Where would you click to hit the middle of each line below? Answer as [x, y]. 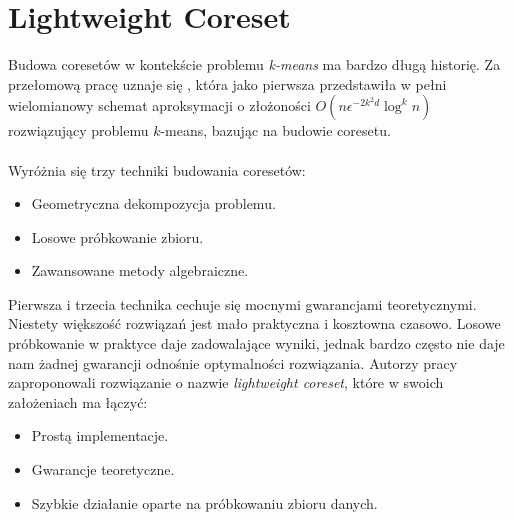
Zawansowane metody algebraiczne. [140, 270]
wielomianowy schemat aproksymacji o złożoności [159, 105]
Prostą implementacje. [100, 435]
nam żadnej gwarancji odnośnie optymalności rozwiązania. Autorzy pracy [233, 362]
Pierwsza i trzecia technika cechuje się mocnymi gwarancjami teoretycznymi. [242, 303]
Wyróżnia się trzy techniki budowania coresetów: [157, 169]
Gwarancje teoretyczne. [103, 469]
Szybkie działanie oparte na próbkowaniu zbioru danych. [204, 502]
